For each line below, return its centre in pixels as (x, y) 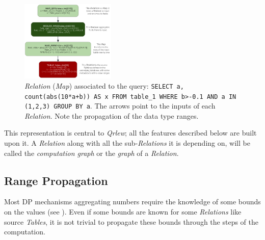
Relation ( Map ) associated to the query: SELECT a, (104, 85)
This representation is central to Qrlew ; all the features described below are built (130, 133)
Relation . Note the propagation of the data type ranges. (112, 115)
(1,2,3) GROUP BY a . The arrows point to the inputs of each (120, 106)
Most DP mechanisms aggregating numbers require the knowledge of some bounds (132, 202)
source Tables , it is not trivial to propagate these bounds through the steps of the (131, 221)
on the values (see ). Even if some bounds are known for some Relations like (123, 212)
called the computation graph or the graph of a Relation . (91, 153)
